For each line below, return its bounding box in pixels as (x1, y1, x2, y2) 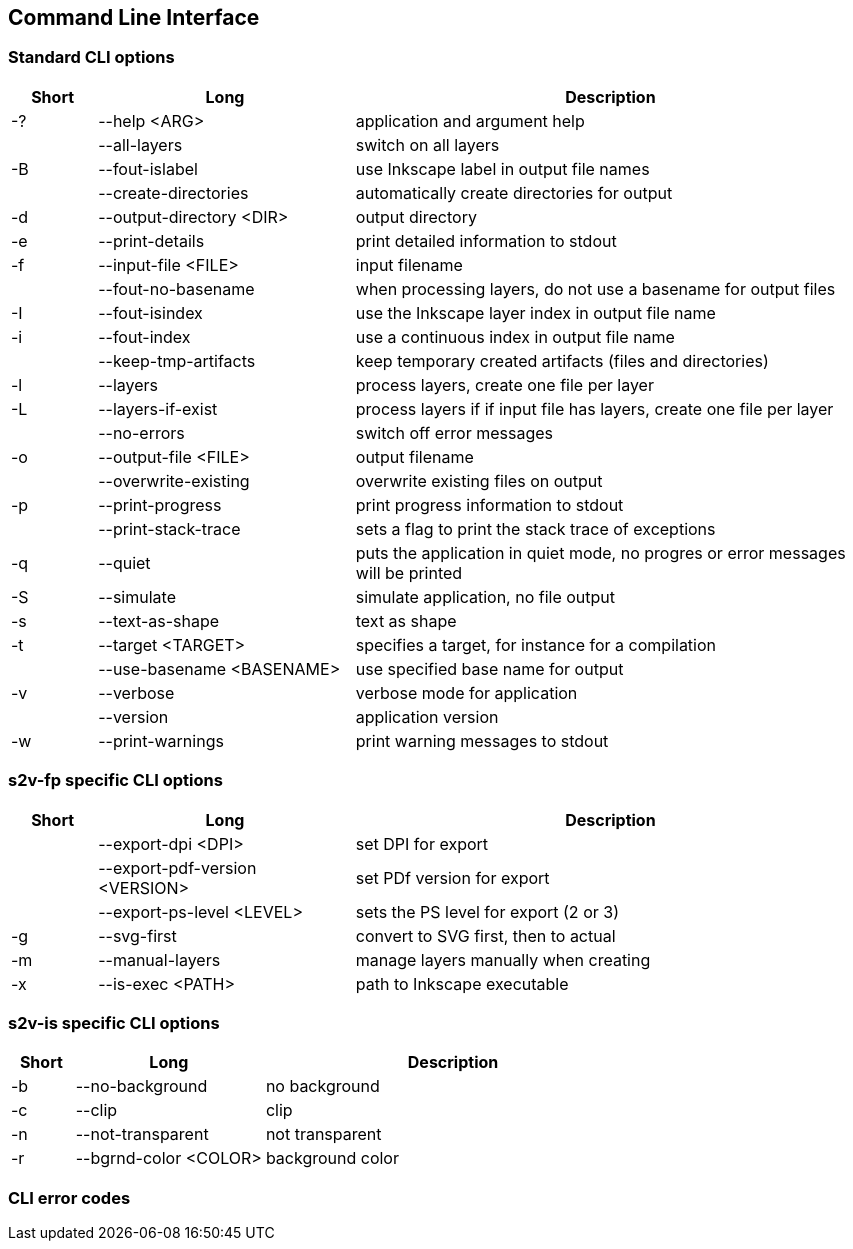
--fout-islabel (98, 158, 198, 179)
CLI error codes (8, 1187, 131, 1208)
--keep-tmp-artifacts (98, 350, 256, 371)
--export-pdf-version (98, 857, 257, 878)
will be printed (355, 562, 463, 583)
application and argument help (355, 110, 585, 131)
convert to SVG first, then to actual (355, 925, 616, 946)
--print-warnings (98, 730, 224, 751)
